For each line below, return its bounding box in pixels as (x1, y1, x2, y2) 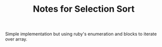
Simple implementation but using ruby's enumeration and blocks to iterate (5, 31, 157, 37)
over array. (5, 36, 27, 42)
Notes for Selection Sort (33, 3, 135, 15)
